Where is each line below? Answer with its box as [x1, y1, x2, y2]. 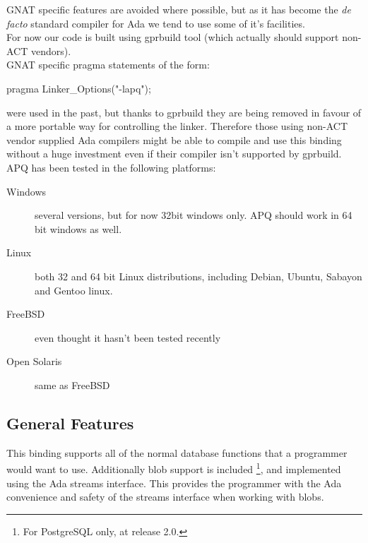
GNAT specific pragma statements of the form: [6, 57, 210, 72]
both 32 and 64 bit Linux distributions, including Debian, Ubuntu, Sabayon [35, 268, 362, 283]
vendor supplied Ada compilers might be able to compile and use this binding [6, 132, 342, 147]
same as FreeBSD [35, 377, 110, 392]
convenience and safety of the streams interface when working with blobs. [6, 489, 324, 504]
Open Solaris [6, 354, 62, 369]
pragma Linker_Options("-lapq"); [6, 80, 151, 95]
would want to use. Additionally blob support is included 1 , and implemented [6, 460, 341, 476]
